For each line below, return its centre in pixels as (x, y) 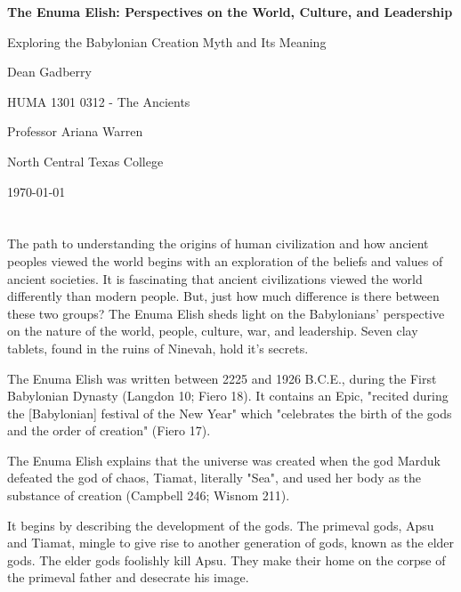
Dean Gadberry (49, 72)
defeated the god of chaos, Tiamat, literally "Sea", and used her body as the (214, 478)
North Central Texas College (85, 161)
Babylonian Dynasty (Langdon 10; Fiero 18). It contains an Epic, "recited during (228, 396)
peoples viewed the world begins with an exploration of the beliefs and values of (225, 260)
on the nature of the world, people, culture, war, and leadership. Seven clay (213, 331)
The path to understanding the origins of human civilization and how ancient (218, 243)
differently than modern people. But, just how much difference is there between (223, 296)
